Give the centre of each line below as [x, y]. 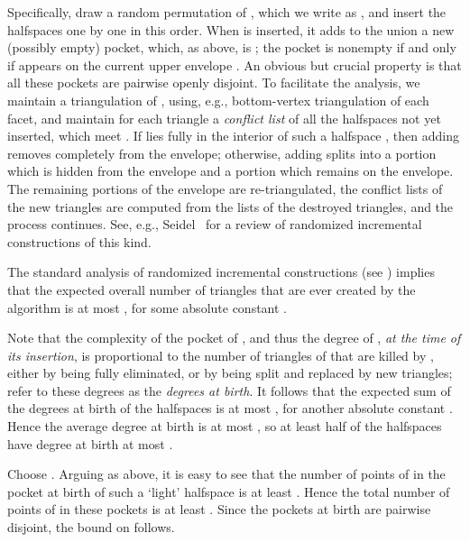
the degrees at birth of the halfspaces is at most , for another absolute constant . [230, 408]
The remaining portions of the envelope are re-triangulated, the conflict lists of [225, 188]
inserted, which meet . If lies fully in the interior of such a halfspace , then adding [233, 136]
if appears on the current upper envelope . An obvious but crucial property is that [235, 64]
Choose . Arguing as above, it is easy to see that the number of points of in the [226, 474]
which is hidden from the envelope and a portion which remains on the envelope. [230, 171]
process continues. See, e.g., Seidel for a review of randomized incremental [215, 224]
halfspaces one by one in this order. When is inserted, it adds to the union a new [231, 29]
